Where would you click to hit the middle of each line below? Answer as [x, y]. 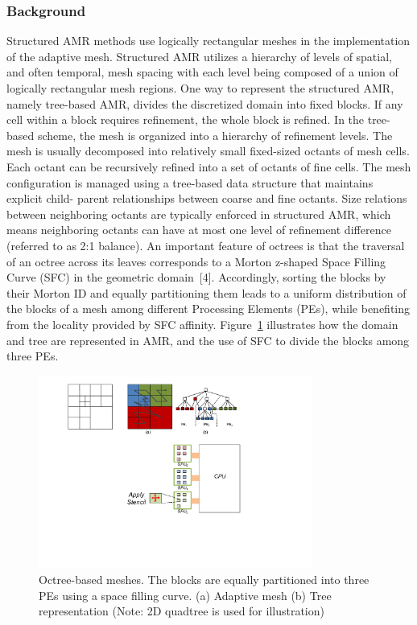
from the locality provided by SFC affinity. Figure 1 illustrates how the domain [202, 324]
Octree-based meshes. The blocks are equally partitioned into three [204, 579]
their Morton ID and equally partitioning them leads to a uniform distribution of [206, 292]
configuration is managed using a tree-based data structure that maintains [190, 182]
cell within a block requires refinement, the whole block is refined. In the [186, 119]
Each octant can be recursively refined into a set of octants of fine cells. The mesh [209, 166]
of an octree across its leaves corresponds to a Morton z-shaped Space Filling [196, 261]
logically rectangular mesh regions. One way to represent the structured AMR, [200, 88]
